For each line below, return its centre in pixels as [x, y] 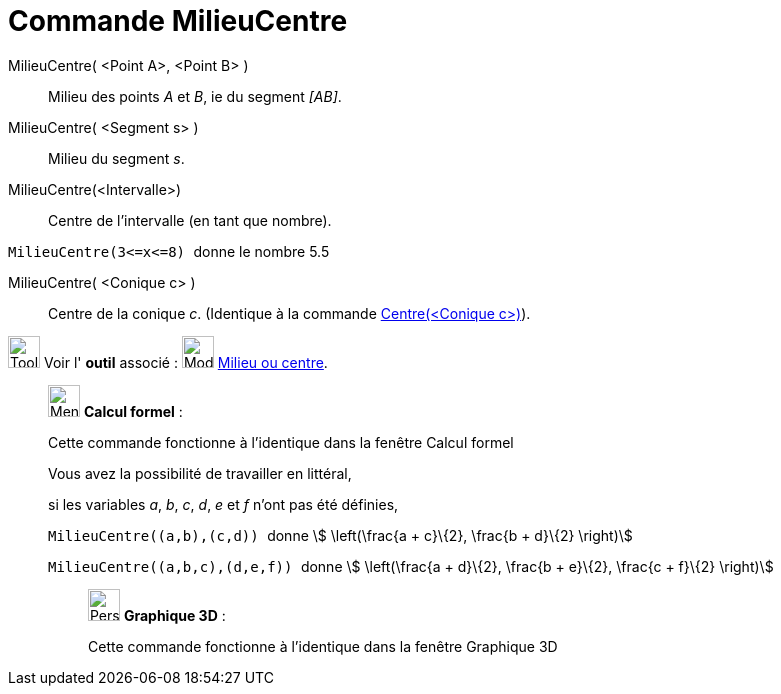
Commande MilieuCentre [178, 21]
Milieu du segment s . [116, 158]
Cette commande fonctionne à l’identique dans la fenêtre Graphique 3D [323, 646]
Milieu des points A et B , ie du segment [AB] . [195, 96]
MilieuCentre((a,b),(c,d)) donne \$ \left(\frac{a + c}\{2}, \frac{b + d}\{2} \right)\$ [340, 535]
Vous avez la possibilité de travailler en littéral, [200, 473]
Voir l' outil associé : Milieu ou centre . [185, 362]
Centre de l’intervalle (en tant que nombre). [190, 220]
